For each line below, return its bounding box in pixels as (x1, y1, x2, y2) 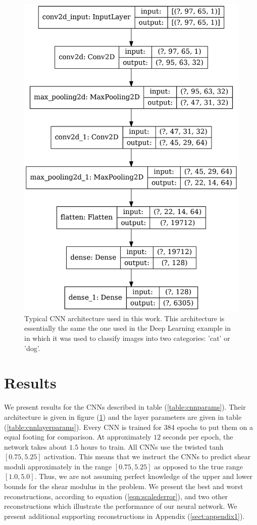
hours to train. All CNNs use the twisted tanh (80, 441, 224, 452)
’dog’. (24, 342, 40, 353)
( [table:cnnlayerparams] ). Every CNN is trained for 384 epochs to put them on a (4, 421, 253, 432)
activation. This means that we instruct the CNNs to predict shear (44, 451, 251, 462)
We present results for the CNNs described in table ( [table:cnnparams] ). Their (4, 402, 246, 412)
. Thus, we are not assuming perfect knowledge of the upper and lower (34, 471, 252, 482)
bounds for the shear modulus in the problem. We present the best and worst (4, 481, 243, 492)
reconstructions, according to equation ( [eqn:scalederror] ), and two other (4, 491, 228, 501)
